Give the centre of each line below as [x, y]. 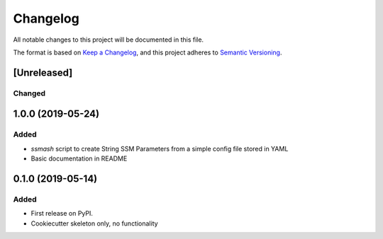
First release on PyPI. [62, 214]
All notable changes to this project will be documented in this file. [109, 40]
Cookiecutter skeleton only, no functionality [95, 223]
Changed [29, 93]
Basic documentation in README [79, 158]
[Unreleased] [43, 72]
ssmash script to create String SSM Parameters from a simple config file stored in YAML [160, 148]
